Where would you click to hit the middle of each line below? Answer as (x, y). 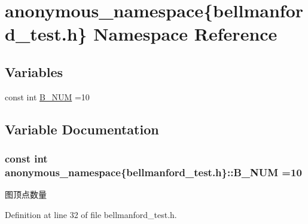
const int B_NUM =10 (47, 96)
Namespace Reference (185, 34)
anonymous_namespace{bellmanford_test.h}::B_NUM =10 (153, 172)
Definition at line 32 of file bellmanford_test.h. (91, 214)
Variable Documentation (82, 129)
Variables (34, 71)
